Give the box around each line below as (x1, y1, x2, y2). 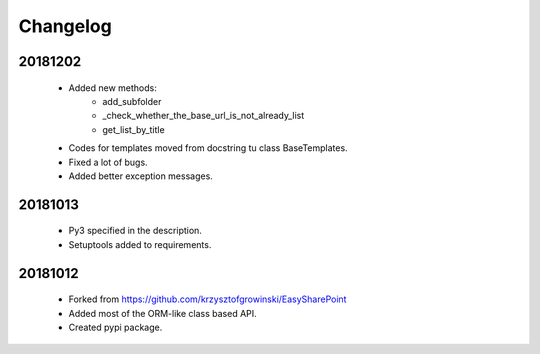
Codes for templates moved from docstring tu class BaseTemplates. (68, 142, 349, 154)
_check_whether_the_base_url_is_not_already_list (102, 110, 305, 122)
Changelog (18, 15, 112, 37)
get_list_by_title (102, 123, 165, 135)
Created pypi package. (68, 321, 163, 333)
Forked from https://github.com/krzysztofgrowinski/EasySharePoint (68, 293, 347, 305)
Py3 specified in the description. (68, 225, 202, 237)
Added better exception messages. (68, 170, 214, 182)
